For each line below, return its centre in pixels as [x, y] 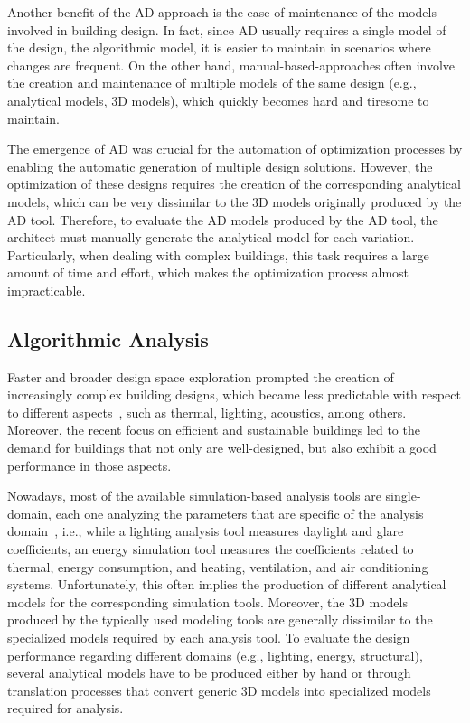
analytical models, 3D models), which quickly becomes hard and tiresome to [218, 100]
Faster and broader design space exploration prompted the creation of [201, 376]
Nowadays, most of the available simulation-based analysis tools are [194, 496]
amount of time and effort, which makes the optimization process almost [208, 272]
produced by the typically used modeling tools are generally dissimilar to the [220, 620]
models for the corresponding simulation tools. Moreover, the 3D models [207, 601]
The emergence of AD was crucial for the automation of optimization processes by [235, 149]
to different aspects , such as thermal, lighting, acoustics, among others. [207, 412]
